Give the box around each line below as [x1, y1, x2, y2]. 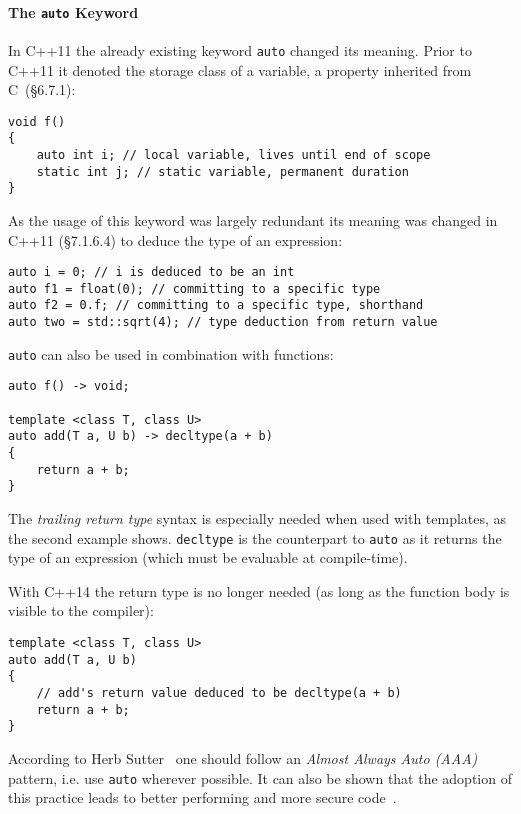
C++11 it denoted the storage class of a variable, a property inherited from [8, 59, 472, 80]
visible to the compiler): [8, 600, 154, 621]
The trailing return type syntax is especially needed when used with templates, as [8, 508, 507, 529]
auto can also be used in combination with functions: [8, 343, 334, 364]
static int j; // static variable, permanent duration [36, 164, 409, 179]
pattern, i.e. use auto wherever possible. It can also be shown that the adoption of [8, 767, 512, 788]
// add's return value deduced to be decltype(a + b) [36, 686, 402, 701]
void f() [8, 114, 66, 129]
